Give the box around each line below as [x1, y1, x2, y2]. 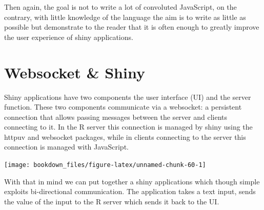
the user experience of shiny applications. [4, 31, 133, 42]
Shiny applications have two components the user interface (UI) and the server [4, 91, 251, 102]
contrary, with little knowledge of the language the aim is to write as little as [4, 11, 246, 22]
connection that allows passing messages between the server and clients [4, 111, 228, 122]
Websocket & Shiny [4, 61, 145, 82]
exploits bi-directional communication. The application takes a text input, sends [4, 186, 256, 197]
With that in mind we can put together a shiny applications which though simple [4, 176, 260, 186]
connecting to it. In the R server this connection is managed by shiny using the [4, 121, 253, 132]
